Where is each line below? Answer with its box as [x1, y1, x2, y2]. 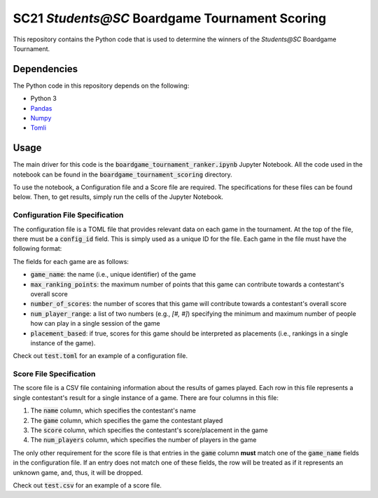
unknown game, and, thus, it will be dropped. [13, 468, 143, 476]
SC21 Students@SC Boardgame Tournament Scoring [13, 11, 327, 26]
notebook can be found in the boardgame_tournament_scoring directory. [13, 170, 232, 179]
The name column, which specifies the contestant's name [30, 406, 196, 415]
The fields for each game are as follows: [13, 257, 129, 265]
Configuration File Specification [13, 210, 124, 220]
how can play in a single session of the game [30, 319, 160, 328]
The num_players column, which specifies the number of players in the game [30, 436, 257, 444]
